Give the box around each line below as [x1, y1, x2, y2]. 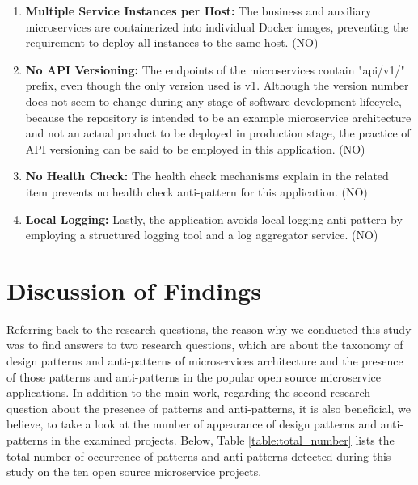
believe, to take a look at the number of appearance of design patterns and [6, 415, 377, 432]
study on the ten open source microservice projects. [6, 463, 262, 480]
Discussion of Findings [6, 273, 261, 306]
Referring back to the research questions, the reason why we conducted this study [6, 320, 412, 337]
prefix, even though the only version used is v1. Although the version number [25, 77, 409, 94]
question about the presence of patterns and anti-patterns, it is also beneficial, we [6, 399, 411, 416]
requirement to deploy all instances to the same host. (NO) [25, 34, 319, 51]
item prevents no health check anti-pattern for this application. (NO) [25, 183, 368, 200]
